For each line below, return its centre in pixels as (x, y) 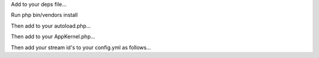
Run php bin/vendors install (44, 15)
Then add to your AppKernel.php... (53, 37)
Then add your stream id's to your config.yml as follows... (81, 47)
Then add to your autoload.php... (51, 26)
